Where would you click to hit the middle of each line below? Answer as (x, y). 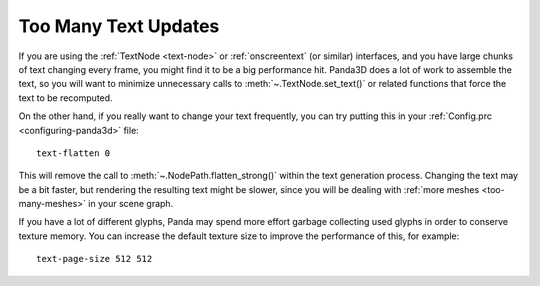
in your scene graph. (131, 204)
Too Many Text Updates (119, 26)
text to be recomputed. (66, 97)
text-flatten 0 (73, 153)
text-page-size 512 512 (94, 259)
